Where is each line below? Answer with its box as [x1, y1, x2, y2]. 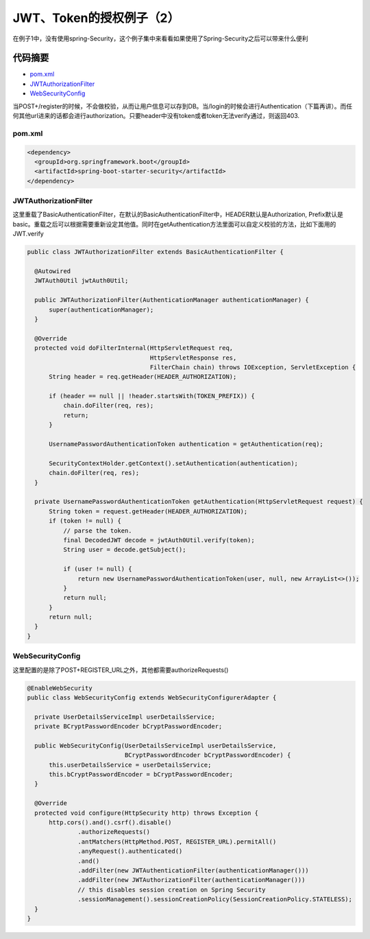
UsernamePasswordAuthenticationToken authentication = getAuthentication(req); [49, 440, 323, 448]
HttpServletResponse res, [149, 353, 237, 362]
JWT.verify [12, 230, 44, 238]
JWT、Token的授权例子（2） [12, 10, 180, 25]
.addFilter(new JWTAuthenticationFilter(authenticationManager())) [77, 867, 310, 874]
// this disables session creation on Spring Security [77, 885, 266, 894]
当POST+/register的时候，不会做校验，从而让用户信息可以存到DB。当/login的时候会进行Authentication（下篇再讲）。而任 [12, 102, 353, 110]
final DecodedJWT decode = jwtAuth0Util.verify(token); [62, 536, 255, 544]
